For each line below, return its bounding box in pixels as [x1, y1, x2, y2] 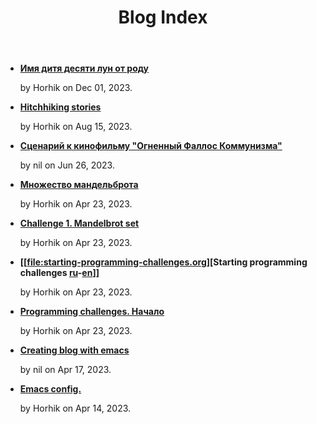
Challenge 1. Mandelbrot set [19, 217, 140, 230]
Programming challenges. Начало [19, 306, 165, 318]
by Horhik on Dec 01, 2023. [19, 82, 133, 94]
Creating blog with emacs [19, 344, 130, 356]
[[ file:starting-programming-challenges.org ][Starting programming [19, 256, 308, 268]
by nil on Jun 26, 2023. [19, 159, 115, 171]
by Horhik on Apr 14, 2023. [19, 402, 132, 415]
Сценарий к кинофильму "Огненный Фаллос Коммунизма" [19, 140, 283, 152]
